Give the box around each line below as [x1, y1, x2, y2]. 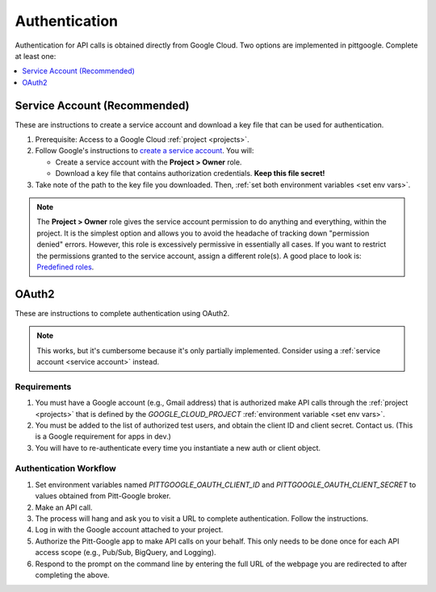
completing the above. [35, 569, 110, 580]
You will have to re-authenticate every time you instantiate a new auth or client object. [35, 443, 321, 452]
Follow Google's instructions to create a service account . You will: [35, 146, 254, 156]
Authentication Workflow [15, 463, 117, 474]
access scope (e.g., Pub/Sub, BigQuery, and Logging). [35, 548, 217, 557]
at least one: [15, 51, 57, 60]
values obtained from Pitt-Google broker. [35, 491, 171, 501]
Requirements [15, 381, 72, 392]
